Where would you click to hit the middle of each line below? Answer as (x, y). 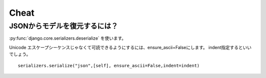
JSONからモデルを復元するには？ (64, 26)
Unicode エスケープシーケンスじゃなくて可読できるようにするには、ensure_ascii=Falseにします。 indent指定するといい (130, 47)
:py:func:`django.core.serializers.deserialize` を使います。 (68, 38)
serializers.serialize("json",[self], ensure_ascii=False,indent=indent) (109, 65)
